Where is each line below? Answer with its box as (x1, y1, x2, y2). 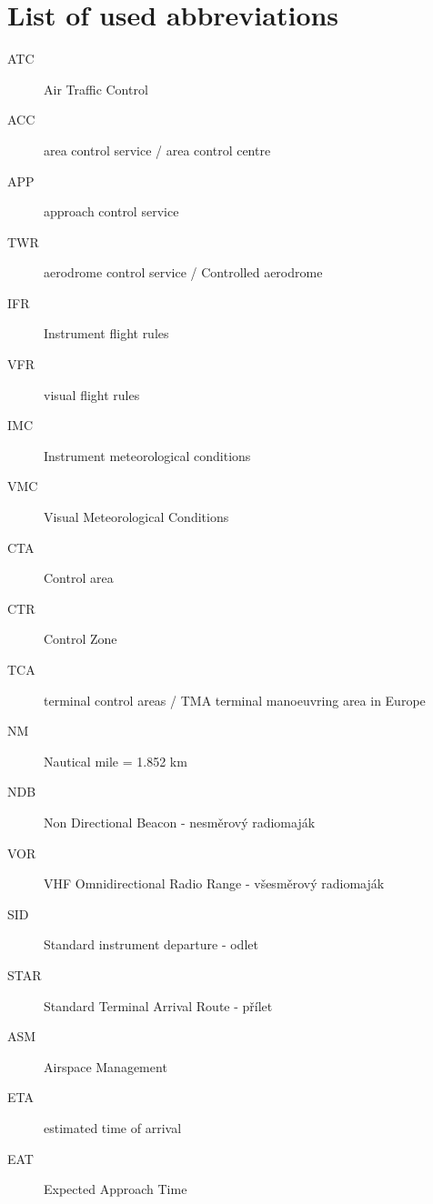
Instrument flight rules (44, 324, 169, 343)
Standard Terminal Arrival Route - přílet (44, 996, 273, 1015)
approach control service (44, 202, 179, 221)
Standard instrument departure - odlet (44, 935, 258, 954)
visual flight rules (44, 385, 140, 404)
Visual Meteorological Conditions (44, 507, 229, 527)
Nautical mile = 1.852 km (44, 751, 187, 770)
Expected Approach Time (44, 1179, 187, 1199)
